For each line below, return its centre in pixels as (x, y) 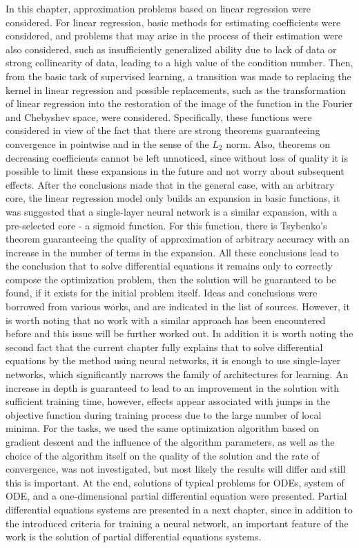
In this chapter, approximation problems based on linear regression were (158, 8)
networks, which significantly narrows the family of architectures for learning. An (177, 374)
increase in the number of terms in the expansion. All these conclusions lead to (172, 252)
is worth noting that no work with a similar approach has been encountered (166, 320)
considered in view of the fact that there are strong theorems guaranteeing (163, 130)
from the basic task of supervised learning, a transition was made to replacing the (178, 76)
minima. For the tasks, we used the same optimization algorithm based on (163, 428)
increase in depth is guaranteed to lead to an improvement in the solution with (172, 387)
